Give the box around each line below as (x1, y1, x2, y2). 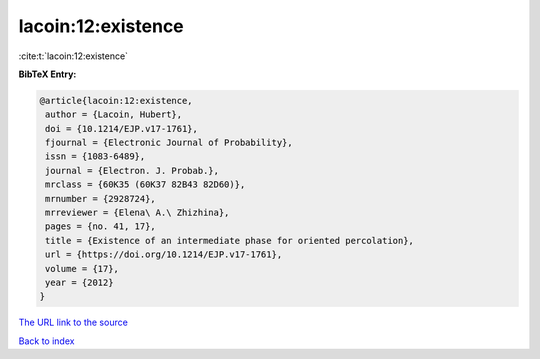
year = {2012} (45, 277, 114, 288)
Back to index (18, 335, 75, 347)
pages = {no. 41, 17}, (45, 221, 157, 232)
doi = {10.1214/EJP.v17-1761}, (45, 123, 199, 134)
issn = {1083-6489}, (45, 151, 146, 162)
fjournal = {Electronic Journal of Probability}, (45, 137, 294, 149)
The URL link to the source (18, 316, 129, 329)
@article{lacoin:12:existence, (39, 95, 194, 106)
